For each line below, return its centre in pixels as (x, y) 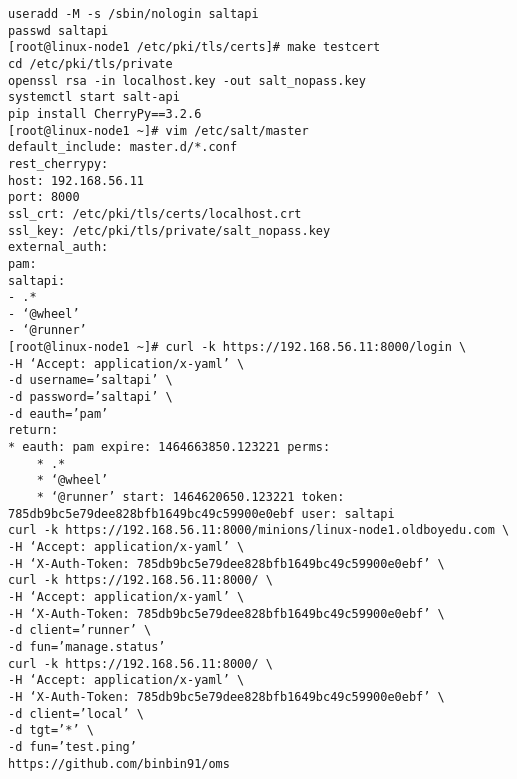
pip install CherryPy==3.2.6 (105, 113)
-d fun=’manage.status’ (87, 646)
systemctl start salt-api (94, 97)
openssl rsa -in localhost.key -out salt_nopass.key (187, 80)
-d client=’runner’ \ (80, 630)
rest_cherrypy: (58, 163)
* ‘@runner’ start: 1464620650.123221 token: (190, 497)
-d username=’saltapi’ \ (90, 380)
